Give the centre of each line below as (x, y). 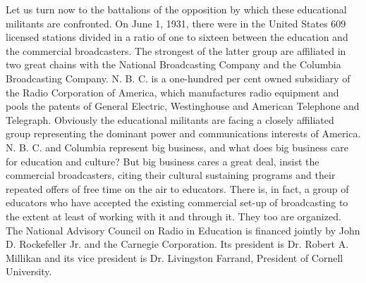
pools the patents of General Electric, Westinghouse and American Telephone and (183, 106)
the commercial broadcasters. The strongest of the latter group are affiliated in (176, 50)
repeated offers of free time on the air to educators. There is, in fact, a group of (177, 188)
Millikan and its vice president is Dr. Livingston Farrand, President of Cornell (175, 257)
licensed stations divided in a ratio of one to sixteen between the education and (177, 37)
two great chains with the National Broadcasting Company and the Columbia (173, 64)
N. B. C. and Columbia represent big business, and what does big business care (177, 147)
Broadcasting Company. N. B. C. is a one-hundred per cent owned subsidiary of (178, 78)
